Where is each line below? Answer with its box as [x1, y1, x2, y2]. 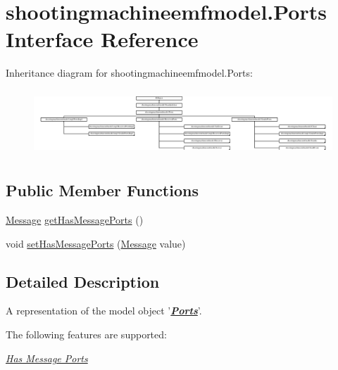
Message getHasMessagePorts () [6, 212, 144, 227]
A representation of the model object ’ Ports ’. [6, 303, 202, 318]
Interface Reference [6, 25, 199, 53]
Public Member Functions [6, 179, 199, 201]
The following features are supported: [6, 327, 167, 342]
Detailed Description [6, 270, 160, 292]
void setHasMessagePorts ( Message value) [6, 236, 186, 250]
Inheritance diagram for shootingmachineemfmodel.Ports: [6, 65, 253, 80]
